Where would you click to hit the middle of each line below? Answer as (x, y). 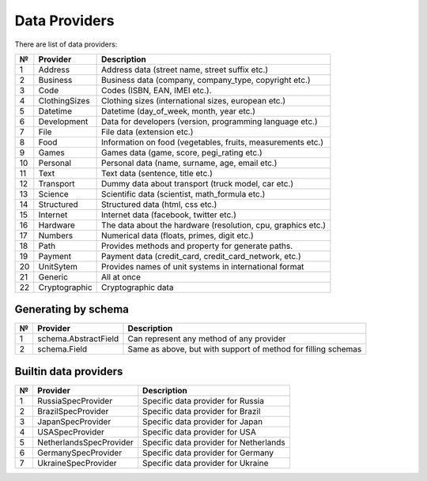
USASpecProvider (70, 432)
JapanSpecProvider (74, 421)
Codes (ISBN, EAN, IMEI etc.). (157, 90)
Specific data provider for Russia (204, 400)
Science (53, 194)
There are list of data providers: (66, 44)
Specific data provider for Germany (208, 453)
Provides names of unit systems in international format (203, 266)
